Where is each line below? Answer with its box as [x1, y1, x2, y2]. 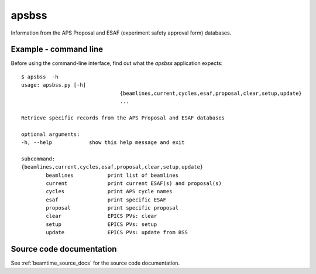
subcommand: [21, 155, 56, 162]
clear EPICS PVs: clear [46, 213, 157, 220]
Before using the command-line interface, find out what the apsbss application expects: [11, 60, 223, 67]
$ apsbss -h [21, 73, 59, 80]
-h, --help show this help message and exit [21, 139, 185, 146]
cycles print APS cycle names [46, 188, 173, 195]
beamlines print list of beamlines [46, 172, 178, 179]
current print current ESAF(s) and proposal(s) [46, 180, 222, 187]
